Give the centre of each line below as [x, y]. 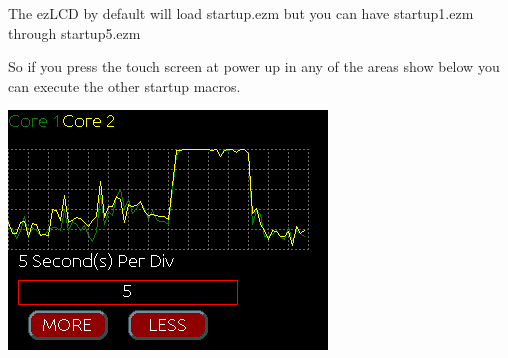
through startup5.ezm [74, 32]
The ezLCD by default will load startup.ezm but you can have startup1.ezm [241, 13]
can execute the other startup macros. [124, 85]
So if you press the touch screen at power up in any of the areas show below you [254, 66]
